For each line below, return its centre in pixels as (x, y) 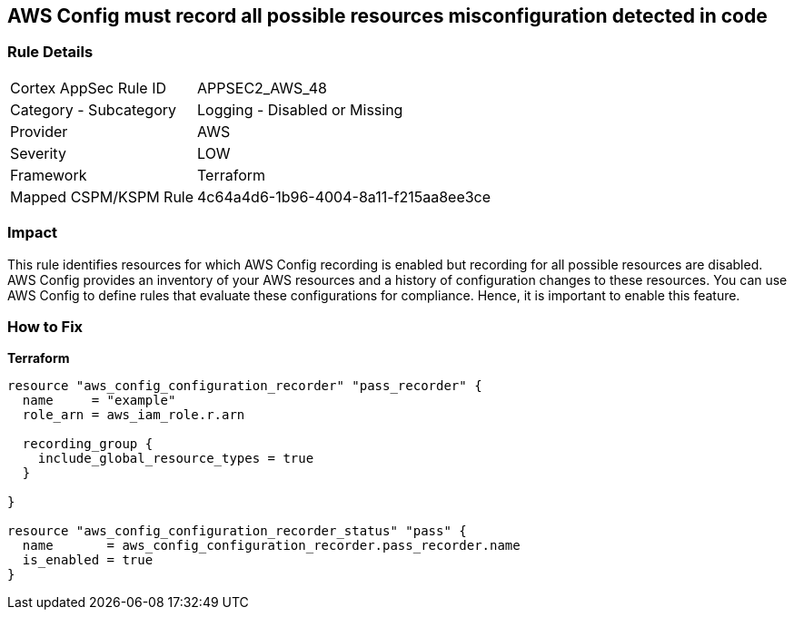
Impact (33, 233)
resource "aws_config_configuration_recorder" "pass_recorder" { (245, 386)
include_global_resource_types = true (176, 459)
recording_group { (88, 444)
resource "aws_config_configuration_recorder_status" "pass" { (237, 531)
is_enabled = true (88, 560)
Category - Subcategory (93, 109)
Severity (38, 153)
